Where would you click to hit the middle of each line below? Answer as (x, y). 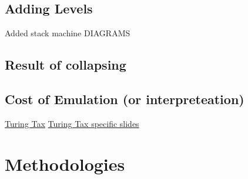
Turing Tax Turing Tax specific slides (72, 123)
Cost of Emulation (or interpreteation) (125, 99)
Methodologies (65, 163)
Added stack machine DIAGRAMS (68, 33)
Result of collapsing (66, 65)
